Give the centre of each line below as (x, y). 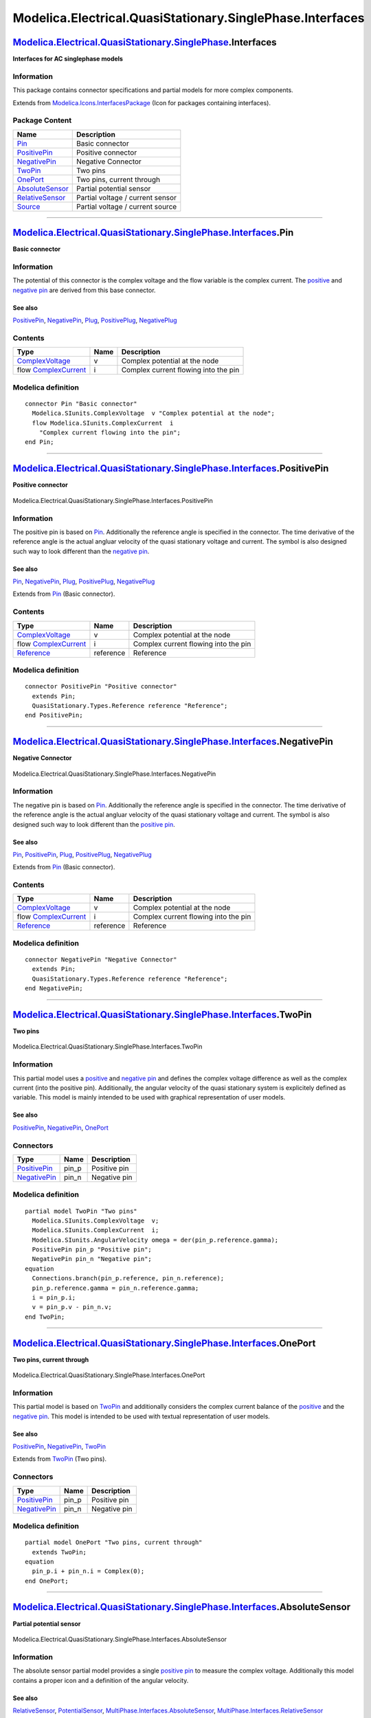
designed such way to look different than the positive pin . (94, 824)
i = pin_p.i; (54, 1298)
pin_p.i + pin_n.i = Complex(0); (88, 1571)
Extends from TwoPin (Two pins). (59, 1459)
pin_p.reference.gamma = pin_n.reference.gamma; (115, 1288)
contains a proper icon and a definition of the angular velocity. (101, 1680)
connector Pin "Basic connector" (81, 403)
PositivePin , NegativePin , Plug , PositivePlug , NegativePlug (95, 320)
